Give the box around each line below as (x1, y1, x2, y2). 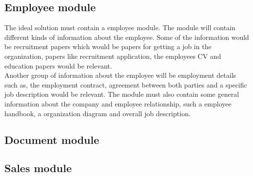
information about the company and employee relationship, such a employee (4, 98, 232, 108)
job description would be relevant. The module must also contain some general (4, 89, 239, 99)
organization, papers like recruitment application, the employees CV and (4, 51, 221, 61)
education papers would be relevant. (4, 60, 112, 70)
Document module (4, 132, 99, 147)
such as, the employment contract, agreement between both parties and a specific (4, 79, 247, 89)
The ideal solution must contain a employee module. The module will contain (4, 22, 235, 33)
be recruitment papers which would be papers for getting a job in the (4, 41, 212, 52)
